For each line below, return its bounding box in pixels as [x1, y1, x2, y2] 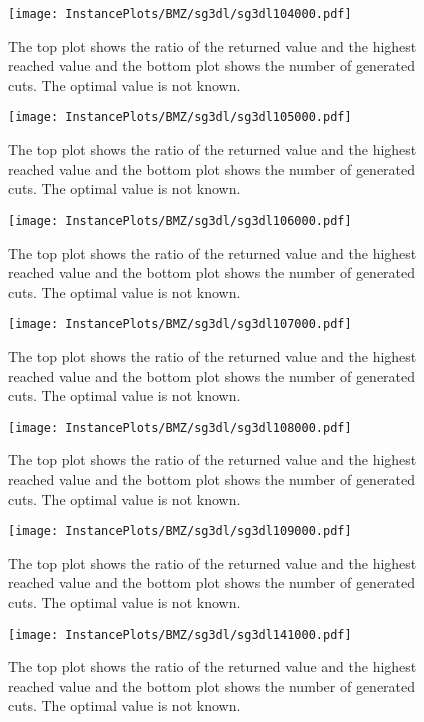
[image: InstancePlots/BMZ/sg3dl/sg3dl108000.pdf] [8, 420, 352, 435]
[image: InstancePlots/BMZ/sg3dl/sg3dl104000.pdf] [8, 7, 352, 21]
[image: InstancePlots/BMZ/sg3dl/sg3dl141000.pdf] [8, 627, 352, 642]
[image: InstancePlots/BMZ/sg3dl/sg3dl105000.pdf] [8, 110, 352, 125]
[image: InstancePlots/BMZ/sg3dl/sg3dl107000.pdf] [8, 317, 352, 332]
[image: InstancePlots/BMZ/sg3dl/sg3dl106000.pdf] [8, 213, 352, 228]
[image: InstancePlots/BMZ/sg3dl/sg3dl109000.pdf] [8, 524, 352, 539]
